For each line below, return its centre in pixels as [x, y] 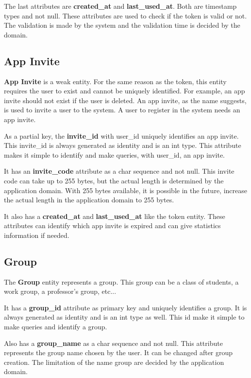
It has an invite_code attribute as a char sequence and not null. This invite [119, 171]
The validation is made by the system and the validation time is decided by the [122, 25]
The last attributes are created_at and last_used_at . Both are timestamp [120, 6]
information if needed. [37, 235]
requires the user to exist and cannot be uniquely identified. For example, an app [125, 91]
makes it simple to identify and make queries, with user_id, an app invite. [114, 154]
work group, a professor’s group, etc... [60, 291]
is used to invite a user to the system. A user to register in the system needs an [122, 110]
